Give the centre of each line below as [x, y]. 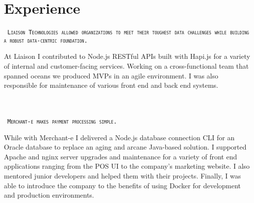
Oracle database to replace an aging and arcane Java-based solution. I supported [125, 147]
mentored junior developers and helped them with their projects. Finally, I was [123, 176]
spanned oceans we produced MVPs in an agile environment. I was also [111, 75]
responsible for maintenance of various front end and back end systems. [111, 85]
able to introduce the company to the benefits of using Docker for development [123, 185]
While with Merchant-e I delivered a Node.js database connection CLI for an [119, 137]
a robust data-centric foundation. [46, 40]
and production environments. [49, 195]
